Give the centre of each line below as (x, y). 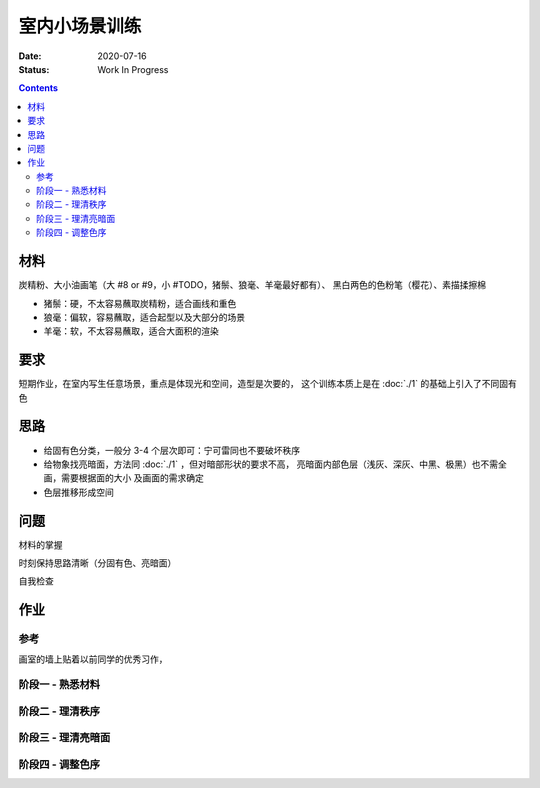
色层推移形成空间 (78, 492)
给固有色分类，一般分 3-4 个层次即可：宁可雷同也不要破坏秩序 (172, 450)
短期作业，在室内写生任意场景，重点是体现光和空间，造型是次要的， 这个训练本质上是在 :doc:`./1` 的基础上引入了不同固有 (267, 384)
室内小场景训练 (80, 26)
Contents (38, 88)
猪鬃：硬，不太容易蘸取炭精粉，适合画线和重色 (140, 303)
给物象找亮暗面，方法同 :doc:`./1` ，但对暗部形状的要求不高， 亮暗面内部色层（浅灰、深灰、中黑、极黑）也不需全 (275, 464)
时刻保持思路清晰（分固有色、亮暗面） (97, 562)
